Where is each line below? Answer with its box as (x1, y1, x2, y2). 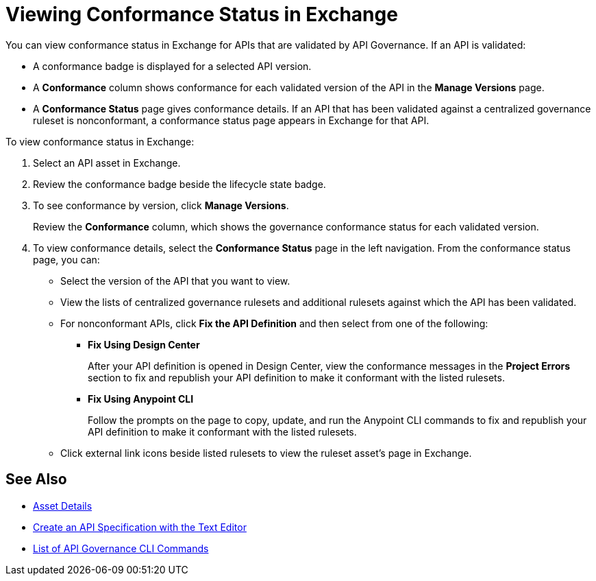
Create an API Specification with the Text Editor (33, 521, 247, 533)
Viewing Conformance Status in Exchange (5, 3, 398, 26)
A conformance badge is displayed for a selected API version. (33, 60, 312, 72)
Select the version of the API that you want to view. (60, 274, 290, 287)
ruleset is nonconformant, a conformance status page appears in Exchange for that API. (33, 114, 430, 126)
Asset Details (33, 499, 92, 512)
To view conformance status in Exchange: (5, 135, 195, 147)
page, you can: (33, 253, 100, 265)
